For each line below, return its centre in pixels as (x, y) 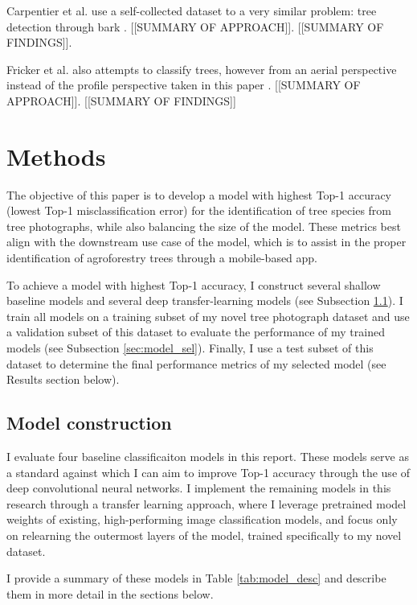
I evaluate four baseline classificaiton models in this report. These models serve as (208, 457)
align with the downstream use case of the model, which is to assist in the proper (206, 242)
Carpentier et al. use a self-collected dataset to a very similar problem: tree (192, 10)
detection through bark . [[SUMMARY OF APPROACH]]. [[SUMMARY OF (195, 26)
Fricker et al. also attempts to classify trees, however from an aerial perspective (202, 69)
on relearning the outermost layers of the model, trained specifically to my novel (204, 535)
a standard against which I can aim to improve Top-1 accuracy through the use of (208, 472)
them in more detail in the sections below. (110, 593)
